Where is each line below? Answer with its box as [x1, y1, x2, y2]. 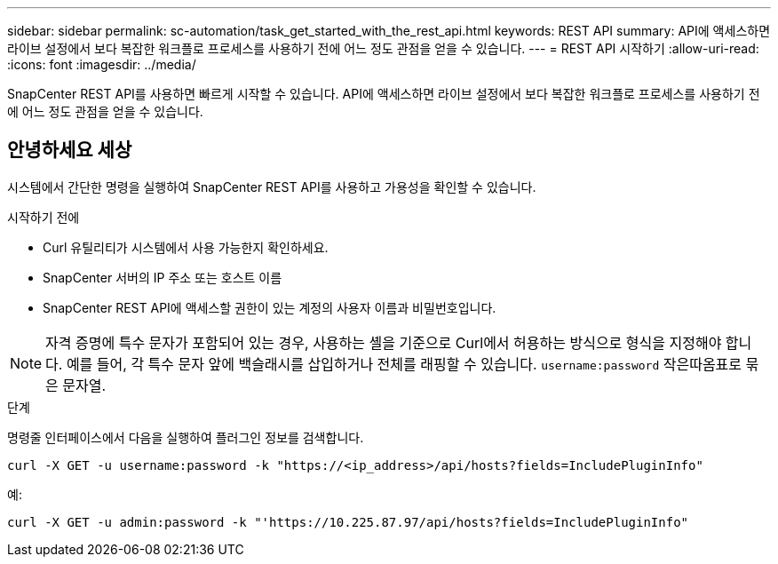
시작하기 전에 [7, 209, 80, 225]
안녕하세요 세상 [7, 139, 132, 162]
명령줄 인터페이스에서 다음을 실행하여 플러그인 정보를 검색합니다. [7, 429, 364, 445]
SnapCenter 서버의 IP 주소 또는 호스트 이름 [43, 269, 282, 285]
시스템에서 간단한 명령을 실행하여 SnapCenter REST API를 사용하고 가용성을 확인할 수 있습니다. [7, 179, 536, 195]
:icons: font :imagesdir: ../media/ [7, 57, 196, 72]
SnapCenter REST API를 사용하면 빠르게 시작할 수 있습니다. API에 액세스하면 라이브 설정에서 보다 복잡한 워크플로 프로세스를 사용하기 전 [7, 86, 760, 101]
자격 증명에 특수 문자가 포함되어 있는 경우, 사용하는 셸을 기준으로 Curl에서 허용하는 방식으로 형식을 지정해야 [45, 333, 722, 352]
